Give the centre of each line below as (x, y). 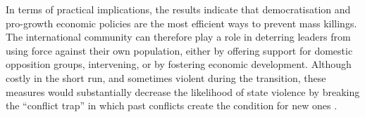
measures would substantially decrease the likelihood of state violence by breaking (183, 91)
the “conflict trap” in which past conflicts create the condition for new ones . (172, 105)
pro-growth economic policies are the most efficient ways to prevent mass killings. (181, 23)
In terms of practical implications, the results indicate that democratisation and (178, 9)
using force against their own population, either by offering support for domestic (179, 50)
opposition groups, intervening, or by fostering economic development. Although (179, 64)
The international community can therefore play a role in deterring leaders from (178, 37)
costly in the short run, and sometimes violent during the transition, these (166, 77)
